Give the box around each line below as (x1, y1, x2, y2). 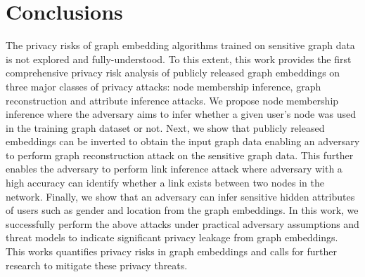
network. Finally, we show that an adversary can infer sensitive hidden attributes (6, 189, 355, 203)
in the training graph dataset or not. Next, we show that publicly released (6, 120, 325, 135)
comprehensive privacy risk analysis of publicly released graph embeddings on (6, 65, 340, 80)
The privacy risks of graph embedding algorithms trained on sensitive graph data (6, 38, 355, 53)
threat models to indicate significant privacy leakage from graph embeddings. (6, 230, 338, 245)
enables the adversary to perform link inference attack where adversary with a (6, 161, 342, 176)
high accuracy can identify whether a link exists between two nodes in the (6, 175, 324, 190)
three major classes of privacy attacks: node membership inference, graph (6, 79, 321, 93)
